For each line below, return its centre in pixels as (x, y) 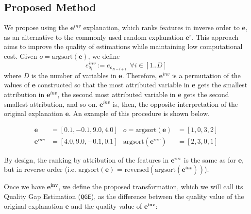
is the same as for (210, 159)
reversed (137, 170)
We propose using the (36, 27)
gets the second (206, 94)
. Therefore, (139, 75)
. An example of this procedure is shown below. (139, 113)
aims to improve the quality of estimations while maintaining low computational (123, 46)
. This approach (215, 37)
